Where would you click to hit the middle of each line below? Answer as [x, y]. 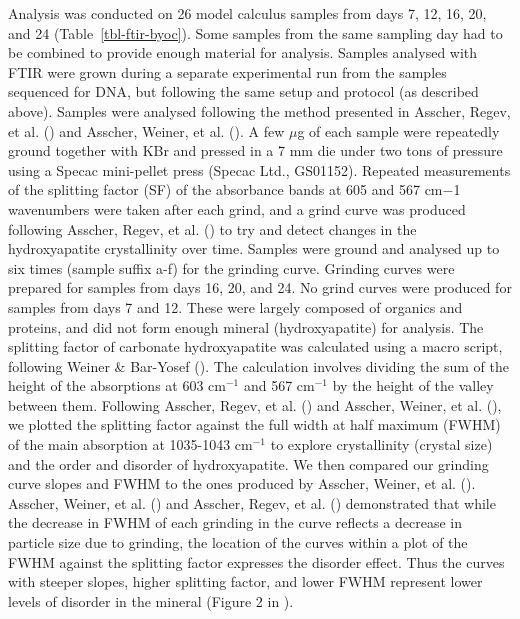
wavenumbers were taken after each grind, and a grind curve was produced [237, 208]
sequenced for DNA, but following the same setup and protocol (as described [243, 91]
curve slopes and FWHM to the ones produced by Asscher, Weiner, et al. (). [242, 483]
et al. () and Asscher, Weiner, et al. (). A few [146, 130]
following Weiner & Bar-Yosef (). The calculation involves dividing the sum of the [259, 365]
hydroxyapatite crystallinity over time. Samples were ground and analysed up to [254, 248]
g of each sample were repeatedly [398, 130]
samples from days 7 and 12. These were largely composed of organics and [235, 306]
